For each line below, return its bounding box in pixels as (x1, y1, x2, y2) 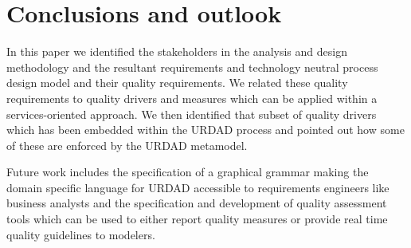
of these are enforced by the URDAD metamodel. (6, 136, 248, 153)
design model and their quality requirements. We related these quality (6, 74, 348, 91)
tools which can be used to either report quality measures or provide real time (6, 211, 388, 227)
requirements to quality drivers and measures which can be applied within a (6, 89, 378, 106)
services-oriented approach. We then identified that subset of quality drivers (6, 105, 377, 122)
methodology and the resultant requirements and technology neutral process (6, 58, 378, 75)
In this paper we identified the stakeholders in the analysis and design (6, 43, 347, 60)
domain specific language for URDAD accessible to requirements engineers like (6, 179, 389, 195)
